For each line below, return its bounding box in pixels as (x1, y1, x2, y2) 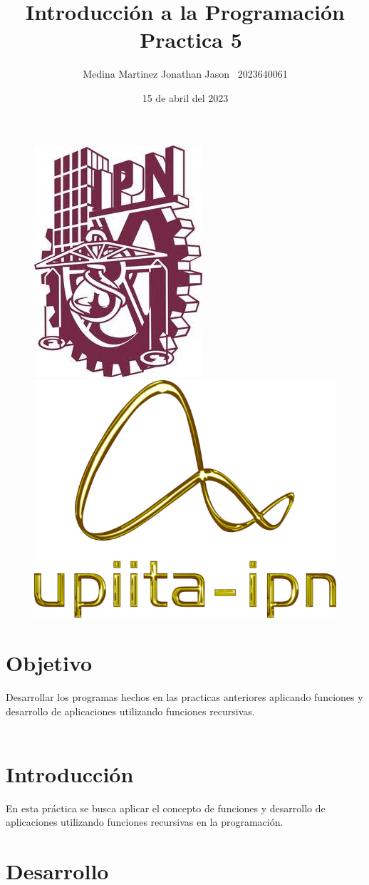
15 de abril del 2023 (142, 90, 229, 105)
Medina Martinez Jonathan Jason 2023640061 (83, 66, 288, 81)
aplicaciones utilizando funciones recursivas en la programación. (6, 814, 284, 829)
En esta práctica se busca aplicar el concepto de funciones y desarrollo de (6, 800, 326, 815)
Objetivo (6, 648, 93, 677)
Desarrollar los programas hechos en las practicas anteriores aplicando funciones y (6, 689, 363, 704)
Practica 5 (140, 25, 242, 54)
